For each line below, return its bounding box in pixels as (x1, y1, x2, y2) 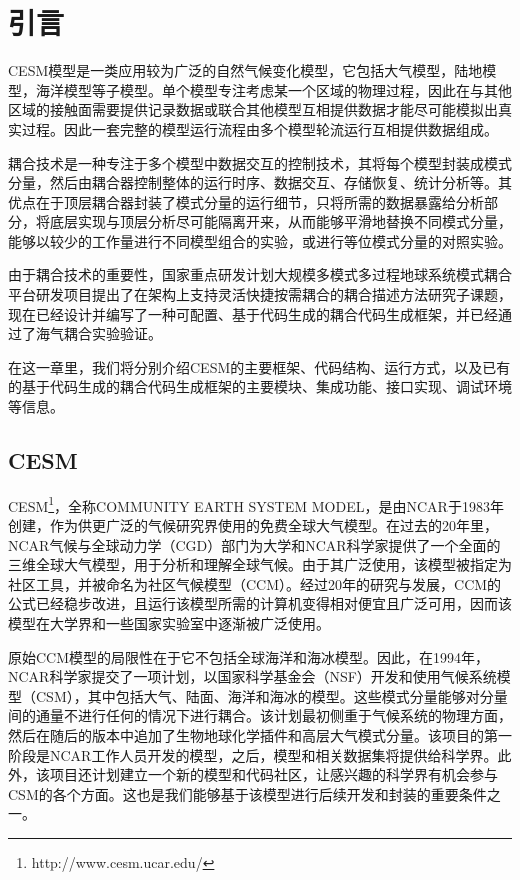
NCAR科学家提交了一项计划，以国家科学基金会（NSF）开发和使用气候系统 (8, 666, 497, 687)
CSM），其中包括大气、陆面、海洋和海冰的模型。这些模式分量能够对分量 (35, 685, 508, 706)
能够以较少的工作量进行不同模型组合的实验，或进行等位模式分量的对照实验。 (8, 230, 512, 251)
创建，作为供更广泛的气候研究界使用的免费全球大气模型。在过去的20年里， (8, 515, 498, 536)
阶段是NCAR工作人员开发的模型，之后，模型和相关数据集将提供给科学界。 (8, 744, 498, 765)
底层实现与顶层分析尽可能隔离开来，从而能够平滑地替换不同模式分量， (49, 211, 512, 232)
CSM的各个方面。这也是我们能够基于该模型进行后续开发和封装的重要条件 (8, 783, 487, 804)
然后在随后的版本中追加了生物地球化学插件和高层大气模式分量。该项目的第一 (8, 725, 512, 746)
